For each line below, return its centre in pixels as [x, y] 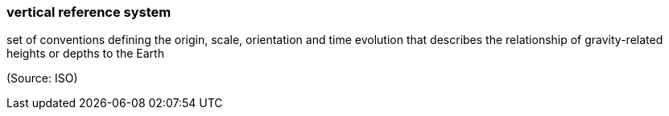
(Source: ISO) [42, 78]
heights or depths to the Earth [85, 54]
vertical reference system [89, 12]
